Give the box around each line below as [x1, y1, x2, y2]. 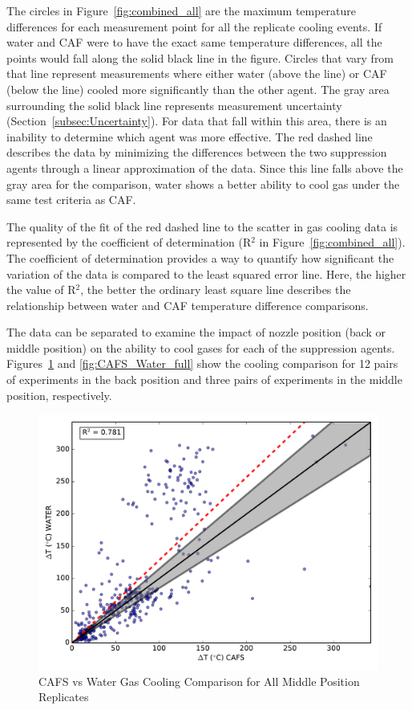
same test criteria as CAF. [6, 191, 136, 208]
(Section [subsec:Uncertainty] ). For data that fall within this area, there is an [6, 112, 387, 129]
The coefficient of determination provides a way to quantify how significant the [6, 249, 394, 266]
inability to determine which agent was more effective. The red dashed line [6, 128, 373, 145]
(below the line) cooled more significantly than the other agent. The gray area [6, 80, 390, 97]
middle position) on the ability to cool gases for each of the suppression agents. [6, 339, 395, 356]
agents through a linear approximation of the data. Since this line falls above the [6, 159, 403, 176]
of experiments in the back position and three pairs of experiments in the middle [6, 371, 402, 388]
